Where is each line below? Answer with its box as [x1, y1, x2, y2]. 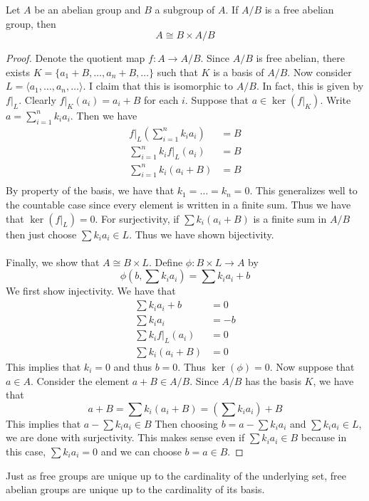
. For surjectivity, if [95, 211, 180, 226]
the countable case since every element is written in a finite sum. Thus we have [6, 197, 351, 212]
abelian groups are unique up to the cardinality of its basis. [6, 482, 265, 497]
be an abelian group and [34, 2, 141, 16]
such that [157, 64, 198, 79]
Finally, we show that [6, 254, 100, 269]
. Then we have [70, 107, 137, 122]
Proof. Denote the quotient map [6, 51, 145, 65]
